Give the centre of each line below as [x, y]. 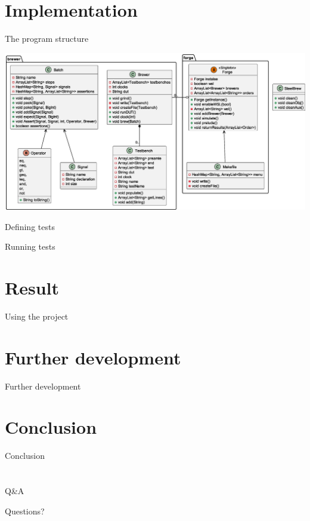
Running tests [30, 246]
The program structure [47, 39]
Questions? [25, 511]
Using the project [37, 316]
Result [32, 288]
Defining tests [30, 226]
